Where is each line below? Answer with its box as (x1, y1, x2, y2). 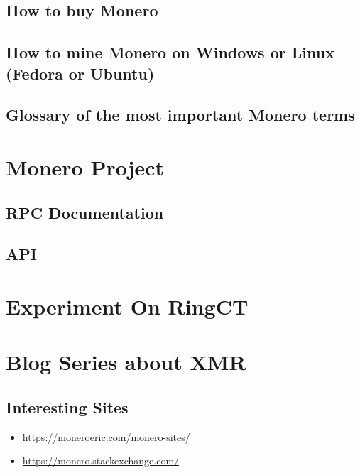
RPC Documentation (6, 201, 164, 223)
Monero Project (6, 152, 165, 181)
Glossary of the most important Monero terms (6, 104, 355, 126)
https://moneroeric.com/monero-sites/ (22, 429, 190, 444)
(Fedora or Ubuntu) (6, 62, 155, 84)
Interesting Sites (6, 396, 129, 418)
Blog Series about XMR (6, 347, 246, 376)
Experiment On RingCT (6, 291, 249, 320)
